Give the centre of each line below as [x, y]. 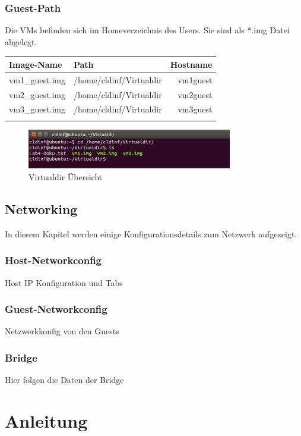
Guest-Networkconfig [56, 309]
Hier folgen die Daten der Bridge [64, 380]
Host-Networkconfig [53, 260]
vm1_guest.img [37, 79]
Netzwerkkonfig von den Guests [62, 331]
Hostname [191, 64]
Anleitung [46, 420]
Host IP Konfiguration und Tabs [64, 282]
